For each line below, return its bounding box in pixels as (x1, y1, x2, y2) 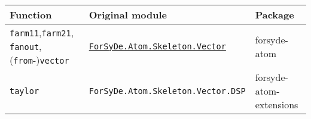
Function (10, 8, 52, 21)
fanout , (10, 39, 42, 53)
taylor (10, 86, 39, 96)
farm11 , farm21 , (10, 26, 74, 39)
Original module (89, 8, 167, 21)
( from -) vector (10, 53, 69, 67)
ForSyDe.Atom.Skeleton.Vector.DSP (89, 86, 246, 96)
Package (255, 8, 294, 21)
